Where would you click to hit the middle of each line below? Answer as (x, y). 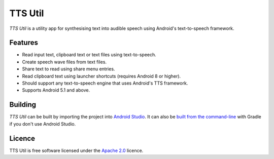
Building (23, 105)
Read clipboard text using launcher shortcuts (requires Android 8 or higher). (101, 76)
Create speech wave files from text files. (64, 62)
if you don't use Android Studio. (43, 124)
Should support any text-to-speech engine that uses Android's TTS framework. (105, 83)
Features (24, 43)
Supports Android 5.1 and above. (56, 90)
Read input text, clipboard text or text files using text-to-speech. (89, 55)
